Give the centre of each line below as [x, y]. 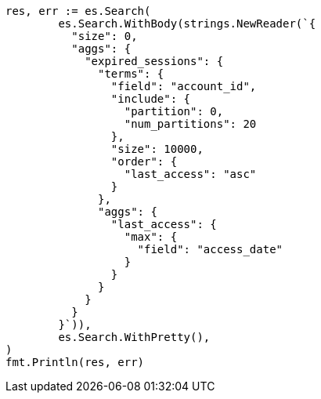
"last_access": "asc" [190, 174]
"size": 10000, [157, 149]
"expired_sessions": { [154, 61]
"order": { [144, 161]
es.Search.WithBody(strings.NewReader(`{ [187, 24]
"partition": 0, [174, 111]
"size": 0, [105, 36]
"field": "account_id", [184, 86]
